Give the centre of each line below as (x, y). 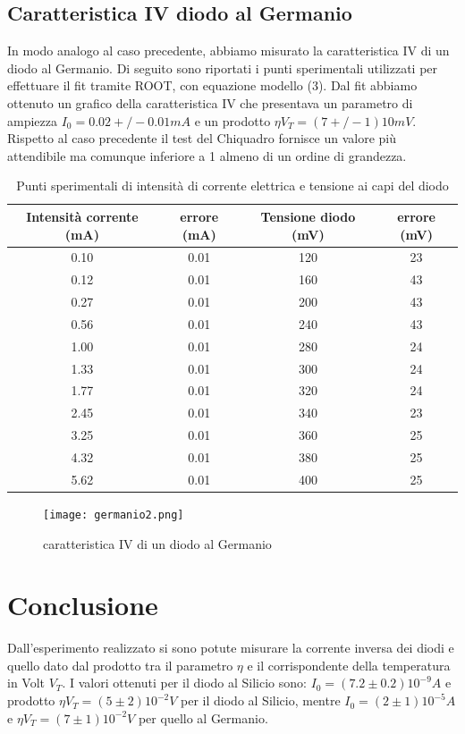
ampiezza (32, 120)
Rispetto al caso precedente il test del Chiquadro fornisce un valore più (202, 138)
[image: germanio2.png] (114, 515)
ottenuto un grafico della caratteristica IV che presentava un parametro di (210, 102)
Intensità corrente (82, 216)
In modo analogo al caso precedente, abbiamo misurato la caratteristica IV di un (228, 51)
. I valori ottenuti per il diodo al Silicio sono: (184, 683)
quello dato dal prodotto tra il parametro (120, 665)
